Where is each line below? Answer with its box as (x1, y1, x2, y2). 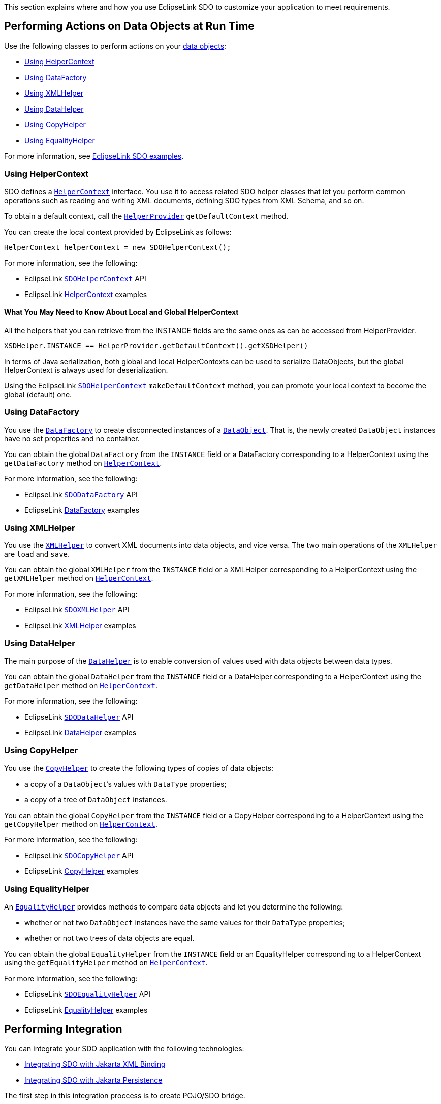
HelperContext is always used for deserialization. (4, 365, 168, 374)
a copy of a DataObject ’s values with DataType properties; (24, 779, 227, 788)
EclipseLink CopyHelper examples (24, 866, 139, 875)
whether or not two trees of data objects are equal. (24, 933, 195, 943)
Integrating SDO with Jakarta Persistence (24, 1076, 163, 1085)
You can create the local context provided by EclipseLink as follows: (4, 227, 232, 236)
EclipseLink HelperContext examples (24, 289, 147, 299)
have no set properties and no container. (4, 434, 140, 443)
